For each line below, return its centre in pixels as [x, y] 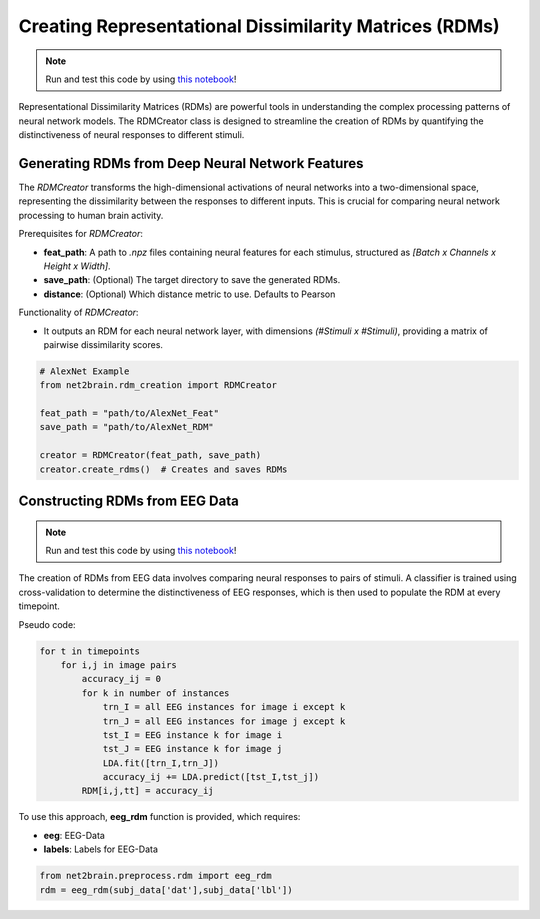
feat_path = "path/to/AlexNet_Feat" [129, 413]
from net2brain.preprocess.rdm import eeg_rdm [155, 876]
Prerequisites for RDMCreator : [81, 234]
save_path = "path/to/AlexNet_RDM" [126, 427]
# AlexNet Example [84, 371]
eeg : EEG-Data [74, 835]
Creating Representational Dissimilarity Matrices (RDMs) [259, 26]
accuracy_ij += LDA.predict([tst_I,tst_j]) [211, 777]
